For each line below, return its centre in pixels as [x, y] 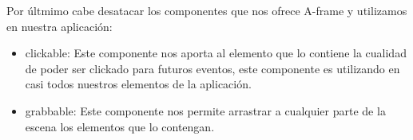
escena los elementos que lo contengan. [120, 126]
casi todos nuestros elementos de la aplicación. [138, 84]
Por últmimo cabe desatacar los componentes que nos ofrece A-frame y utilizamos [207, 10]
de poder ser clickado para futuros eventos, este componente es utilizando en [212, 68]
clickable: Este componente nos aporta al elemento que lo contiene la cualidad [216, 53]
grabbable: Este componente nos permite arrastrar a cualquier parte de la [205, 110]
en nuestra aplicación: [60, 26]
